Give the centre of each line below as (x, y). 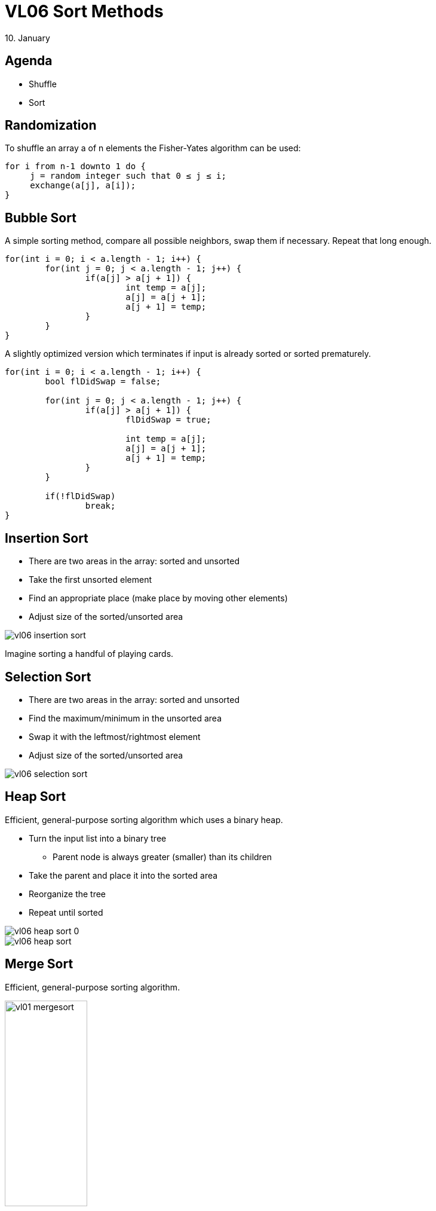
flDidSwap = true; (168, 420)
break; (100, 506)
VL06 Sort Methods (84, 11)
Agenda (29, 61)
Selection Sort (48, 677)
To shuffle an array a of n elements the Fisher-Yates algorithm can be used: (153, 148)
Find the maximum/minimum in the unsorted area (125, 718)
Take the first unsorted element (90, 580)
